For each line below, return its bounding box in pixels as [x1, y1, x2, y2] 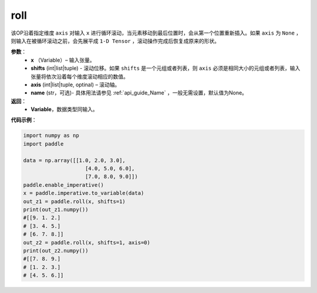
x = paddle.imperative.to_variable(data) [23, 190, 144, 197]
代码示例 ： [11, 116, 37, 123]
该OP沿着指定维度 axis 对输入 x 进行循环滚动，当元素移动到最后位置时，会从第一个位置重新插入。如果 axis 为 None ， [11, 29, 302, 36]
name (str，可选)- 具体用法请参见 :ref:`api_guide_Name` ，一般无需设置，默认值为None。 [31, 89, 248, 96]
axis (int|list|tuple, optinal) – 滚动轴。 [31, 81, 120, 88]
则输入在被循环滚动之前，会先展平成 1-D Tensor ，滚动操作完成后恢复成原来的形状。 [11, 37, 220, 44]
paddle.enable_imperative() [23, 181, 104, 188]
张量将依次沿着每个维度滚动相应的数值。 [31, 73, 129, 80]
